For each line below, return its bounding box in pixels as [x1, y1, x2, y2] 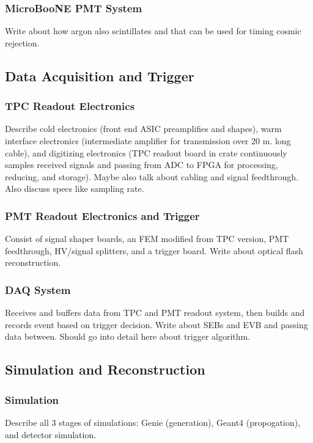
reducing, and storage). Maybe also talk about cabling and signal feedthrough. [5, 170, 298, 183]
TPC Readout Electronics [5, 98, 135, 114]
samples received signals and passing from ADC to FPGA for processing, [5, 158, 278, 171]
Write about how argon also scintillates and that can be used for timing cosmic [5, 24, 301, 37]
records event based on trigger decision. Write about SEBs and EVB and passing [5, 318, 308, 331]
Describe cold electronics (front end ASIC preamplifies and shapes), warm [5, 122, 282, 135]
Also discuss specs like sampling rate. [5, 182, 144, 195]
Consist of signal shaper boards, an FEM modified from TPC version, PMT [5, 232, 289, 245]
